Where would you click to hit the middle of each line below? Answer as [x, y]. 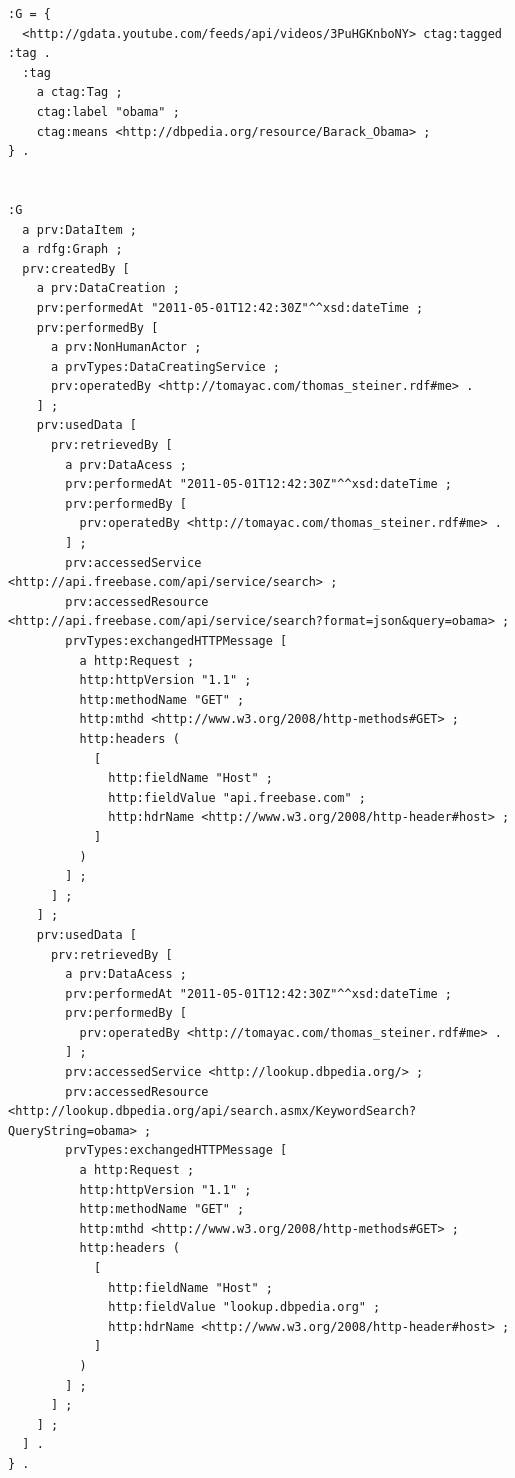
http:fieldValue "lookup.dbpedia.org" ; [244, 1307]
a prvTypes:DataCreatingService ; [165, 366]
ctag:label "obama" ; [108, 111]
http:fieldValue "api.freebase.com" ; [237, 797]
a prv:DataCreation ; [108, 288]
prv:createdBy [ [76, 268]
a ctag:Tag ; [79, 92]
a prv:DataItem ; [79, 229]
